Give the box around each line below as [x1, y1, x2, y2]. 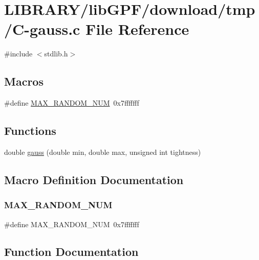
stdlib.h [44, 48, 68, 59]
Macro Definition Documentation [4, 171, 184, 187]
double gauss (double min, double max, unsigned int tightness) [4, 146, 201, 157]
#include [4, 48, 33, 59]
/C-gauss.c [4, 18, 80, 39]
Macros [4, 73, 44, 89]
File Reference [85, 18, 189, 39]
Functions [4, 123, 56, 138]
